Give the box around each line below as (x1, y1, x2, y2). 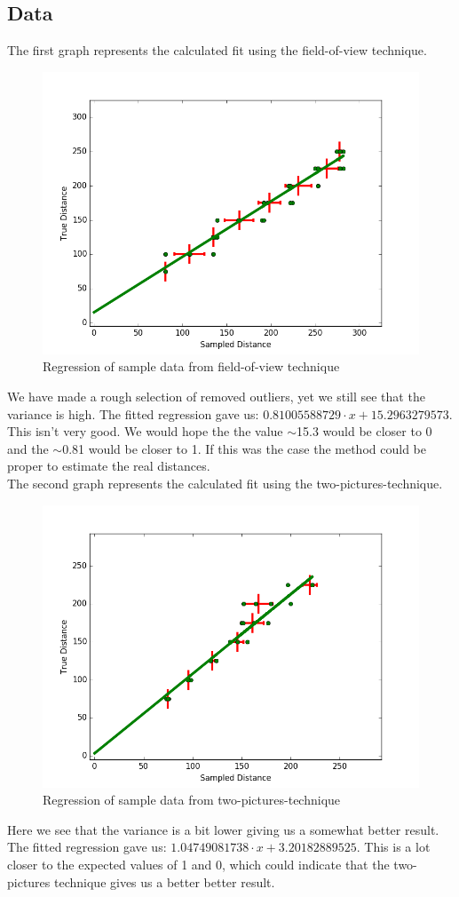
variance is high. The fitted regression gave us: (7, 404, 259, 423)
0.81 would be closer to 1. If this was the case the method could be (62, 439, 426, 457)
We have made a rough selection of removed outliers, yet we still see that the (7, 386, 425, 405)
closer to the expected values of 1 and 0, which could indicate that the (7, 854, 390, 873)
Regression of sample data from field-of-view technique (43, 357, 340, 376)
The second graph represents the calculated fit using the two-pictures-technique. (7, 473, 443, 492)
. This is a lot (356, 837, 431, 856)
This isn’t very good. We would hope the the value (7, 422, 283, 441)
